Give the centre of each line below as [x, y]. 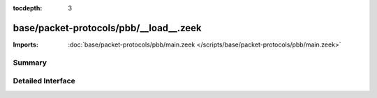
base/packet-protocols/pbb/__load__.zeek [107, 28]
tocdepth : [28, 8]
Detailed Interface [44, 81]
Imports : [25, 44]
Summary [30, 63]
